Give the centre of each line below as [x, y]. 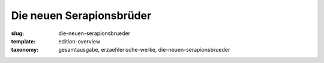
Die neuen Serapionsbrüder [81, 15]
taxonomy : [25, 50]
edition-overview [79, 41]
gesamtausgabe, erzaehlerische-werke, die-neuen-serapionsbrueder [144, 50]
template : [23, 41]
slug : [17, 33]
